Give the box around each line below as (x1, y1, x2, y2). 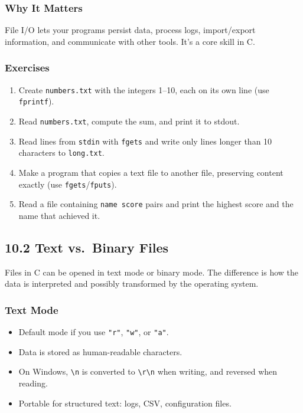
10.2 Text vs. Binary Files (5, 238, 169, 256)
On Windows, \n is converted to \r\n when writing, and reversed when (18, 365, 278, 378)
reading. (18, 376, 48, 389)
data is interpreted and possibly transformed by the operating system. (5, 277, 259, 290)
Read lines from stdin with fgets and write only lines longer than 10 (18, 135, 272, 147)
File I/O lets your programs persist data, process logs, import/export (5, 24, 256, 36)
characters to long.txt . (18, 146, 105, 159)
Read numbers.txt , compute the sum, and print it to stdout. (18, 114, 240, 127)
